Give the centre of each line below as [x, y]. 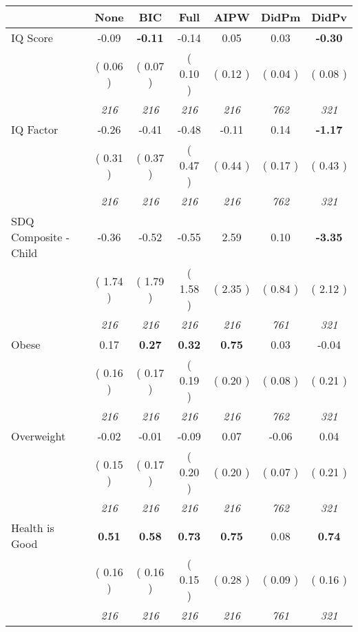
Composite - [40, 237]
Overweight [39, 436]
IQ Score [32, 38]
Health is [33, 528]
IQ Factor [35, 129]
